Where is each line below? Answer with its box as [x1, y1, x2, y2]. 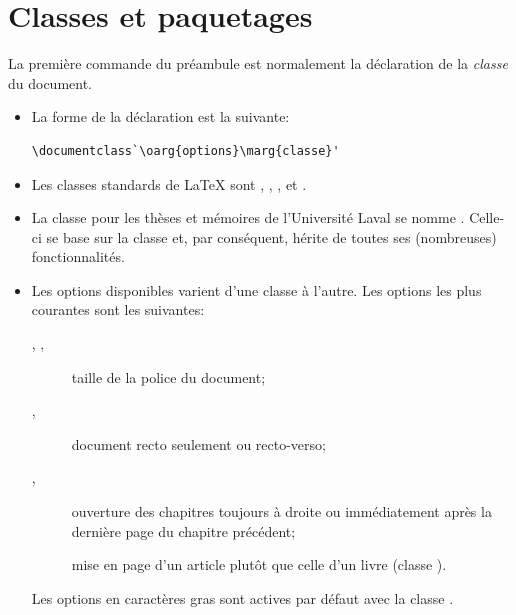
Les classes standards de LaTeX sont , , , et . [31, 173, 307, 194]
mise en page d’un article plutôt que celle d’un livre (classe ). [71, 554, 447, 575]
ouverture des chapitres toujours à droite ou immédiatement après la [71, 501, 492, 522]
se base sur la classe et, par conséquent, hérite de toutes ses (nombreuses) [46, 226, 497, 247]
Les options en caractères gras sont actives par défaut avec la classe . [31, 587, 454, 608]
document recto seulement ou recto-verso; [71, 433, 326, 454]
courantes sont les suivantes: [31, 299, 205, 320]
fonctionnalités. [31, 246, 125, 267]
